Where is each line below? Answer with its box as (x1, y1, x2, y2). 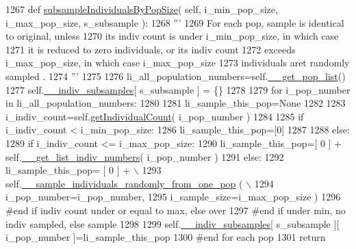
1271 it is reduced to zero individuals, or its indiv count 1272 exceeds (5, 42, 296, 56)
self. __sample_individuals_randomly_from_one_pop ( (5, 176, 243, 190)
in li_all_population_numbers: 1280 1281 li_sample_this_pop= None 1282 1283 (5, 96, 346, 110)
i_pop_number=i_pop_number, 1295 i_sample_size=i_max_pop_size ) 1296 (5, 189, 341, 204)
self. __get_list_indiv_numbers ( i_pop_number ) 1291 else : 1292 (5, 149, 284, 163)
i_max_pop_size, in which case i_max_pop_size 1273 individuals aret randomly (5, 55, 350, 70)
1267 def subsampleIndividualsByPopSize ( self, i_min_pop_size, (5, 2, 278, 16)
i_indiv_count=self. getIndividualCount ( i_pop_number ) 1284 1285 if (5, 109, 304, 123)
